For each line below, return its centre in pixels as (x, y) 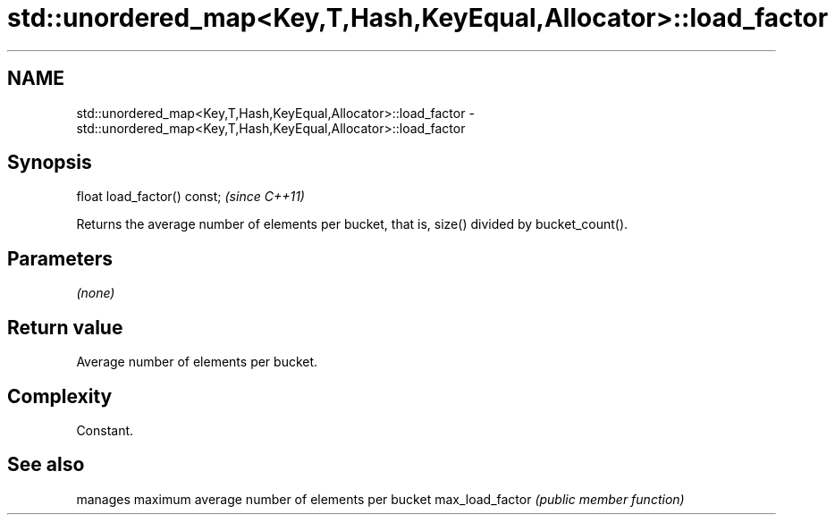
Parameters (60, 258)
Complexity (60, 396)
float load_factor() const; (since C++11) (190, 197)
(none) (96, 293)
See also (46, 465)
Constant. (105, 430)
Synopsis (50, 163)
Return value (65, 327)
